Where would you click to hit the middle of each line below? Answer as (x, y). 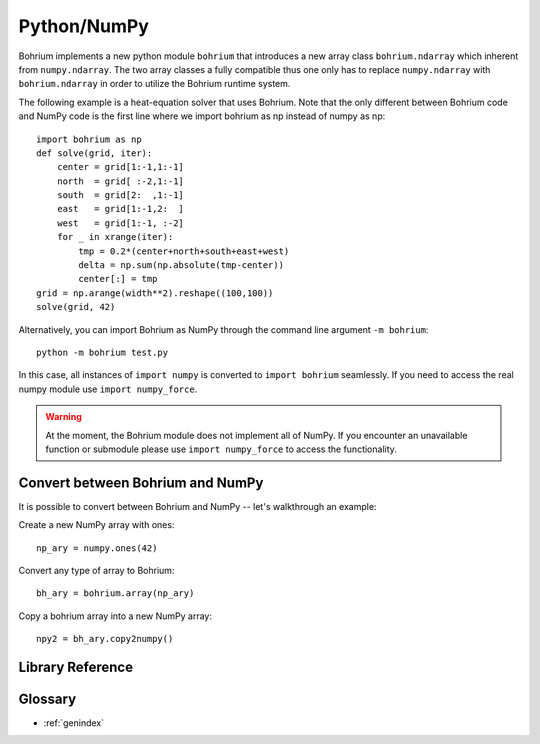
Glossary (47, 699)
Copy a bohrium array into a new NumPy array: (115, 616)
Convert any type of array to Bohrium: (96, 570)
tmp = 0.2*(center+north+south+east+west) (184, 251)
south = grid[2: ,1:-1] (120, 195)
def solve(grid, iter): (94, 153)
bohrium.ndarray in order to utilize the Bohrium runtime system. (154, 84)
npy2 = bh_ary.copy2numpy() (105, 639)
